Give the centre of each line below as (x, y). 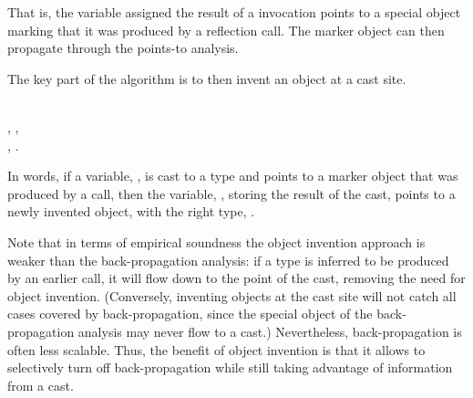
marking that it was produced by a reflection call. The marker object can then (226, 30)
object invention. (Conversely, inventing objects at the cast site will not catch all (232, 295)
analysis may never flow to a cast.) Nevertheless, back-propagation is (270, 331)
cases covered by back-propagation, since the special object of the (190, 314)
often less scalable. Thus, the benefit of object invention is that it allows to (216, 349)
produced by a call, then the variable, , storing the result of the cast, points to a (231, 193)
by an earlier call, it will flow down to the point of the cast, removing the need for (236, 278)
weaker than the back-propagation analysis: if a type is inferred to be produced (228, 260)
